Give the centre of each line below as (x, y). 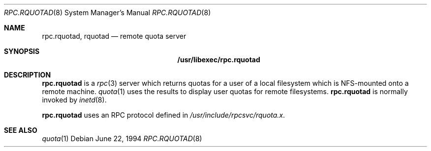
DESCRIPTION (28, 75)
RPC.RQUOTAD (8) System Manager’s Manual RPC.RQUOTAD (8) (108, 13)
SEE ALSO (21, 130)
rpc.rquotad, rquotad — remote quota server (114, 36)
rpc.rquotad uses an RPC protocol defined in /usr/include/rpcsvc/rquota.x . (164, 115)
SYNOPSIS (22, 51)
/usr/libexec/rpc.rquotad (219, 60)
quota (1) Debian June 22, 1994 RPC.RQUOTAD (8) (122, 138)
